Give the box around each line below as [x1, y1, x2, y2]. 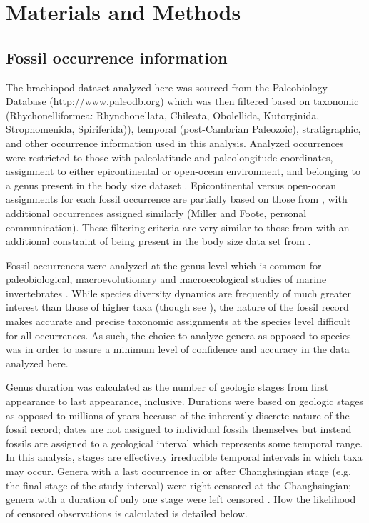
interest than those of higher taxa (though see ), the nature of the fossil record [6, 299, 349, 314]
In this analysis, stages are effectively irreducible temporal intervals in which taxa [6, 449, 363, 464]
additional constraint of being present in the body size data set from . [6, 234, 311, 249]
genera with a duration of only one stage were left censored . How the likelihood [6, 492, 356, 507]
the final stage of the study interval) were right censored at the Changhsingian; [6, 477, 352, 492]
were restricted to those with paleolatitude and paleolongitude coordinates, [6, 149, 333, 164]
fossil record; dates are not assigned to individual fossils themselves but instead [6, 422, 352, 437]
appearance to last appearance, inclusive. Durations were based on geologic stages [6, 394, 363, 409]
